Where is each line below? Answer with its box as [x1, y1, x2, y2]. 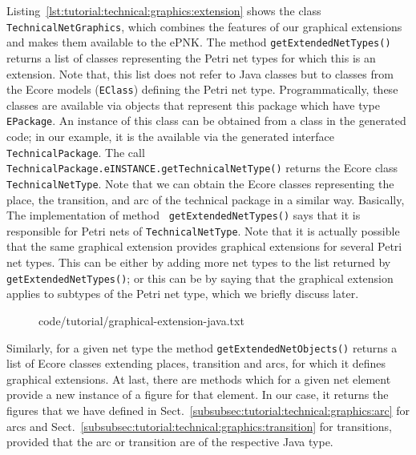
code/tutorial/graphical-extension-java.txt [38, 312, 244, 328]
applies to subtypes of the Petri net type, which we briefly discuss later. [6, 285, 359, 302]
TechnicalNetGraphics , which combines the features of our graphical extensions [6, 18, 402, 34]
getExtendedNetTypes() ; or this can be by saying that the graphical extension [6, 269, 394, 286]
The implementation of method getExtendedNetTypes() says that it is [6, 207, 361, 223]
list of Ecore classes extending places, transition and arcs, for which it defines [6, 355, 386, 372]
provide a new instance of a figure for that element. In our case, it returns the [6, 386, 389, 403]
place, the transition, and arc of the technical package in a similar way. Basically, [6, 191, 405, 207]
